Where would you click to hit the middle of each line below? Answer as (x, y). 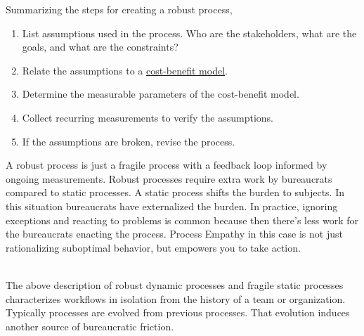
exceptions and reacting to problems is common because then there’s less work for (182, 220)
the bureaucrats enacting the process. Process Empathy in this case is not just (174, 234)
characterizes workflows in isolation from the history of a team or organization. (176, 298)
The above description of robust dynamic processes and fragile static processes (175, 284)
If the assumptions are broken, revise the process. (129, 141)
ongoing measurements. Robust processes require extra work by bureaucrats (169, 178)
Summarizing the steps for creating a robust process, (119, 9)
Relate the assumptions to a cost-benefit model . (125, 70)
